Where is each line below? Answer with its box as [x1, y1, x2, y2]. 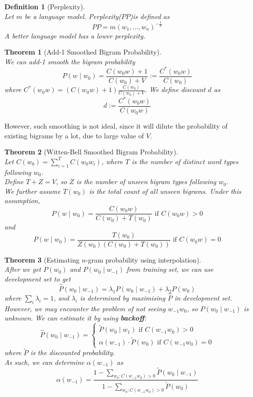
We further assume [4, 186, 61, 196]
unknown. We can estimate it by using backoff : [4, 313, 147, 323]
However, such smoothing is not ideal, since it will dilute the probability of [4, 121, 228, 131]
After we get [4, 264, 41, 274]
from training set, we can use [126, 264, 214, 274]
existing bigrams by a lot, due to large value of [4, 130, 144, 140]
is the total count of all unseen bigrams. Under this [89, 186, 241, 196]
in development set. [174, 292, 233, 302]
